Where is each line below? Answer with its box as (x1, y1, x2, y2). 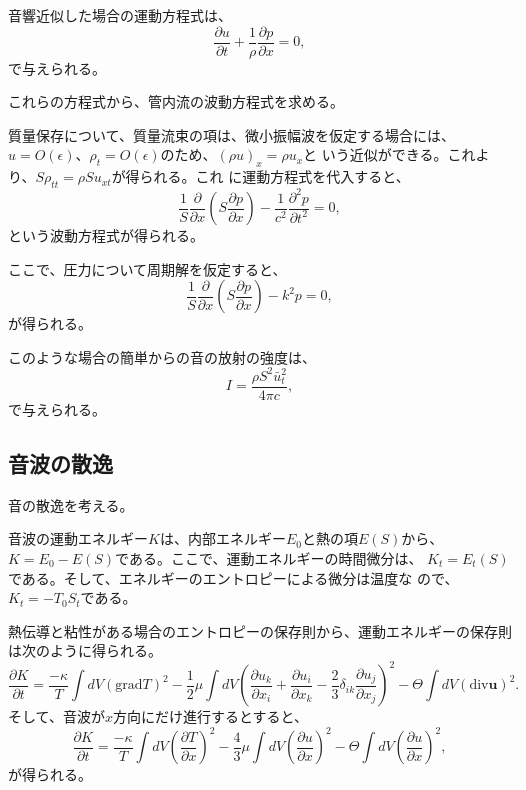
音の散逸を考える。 (8, 494, 134, 515)
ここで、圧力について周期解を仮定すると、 (8, 258, 287, 279)
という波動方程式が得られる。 (8, 225, 204, 245)
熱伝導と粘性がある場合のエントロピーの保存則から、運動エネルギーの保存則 (8, 620, 512, 641)
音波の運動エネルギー (8, 528, 148, 549)
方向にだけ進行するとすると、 (112, 706, 308, 727)
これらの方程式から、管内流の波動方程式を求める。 (8, 91, 344, 112)
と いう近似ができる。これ (303, 144, 476, 165)
